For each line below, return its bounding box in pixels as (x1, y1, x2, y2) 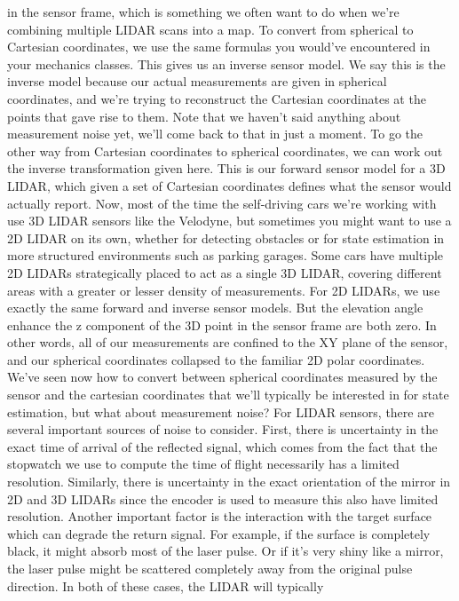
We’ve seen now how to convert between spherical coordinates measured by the (7, 368, 438, 386)
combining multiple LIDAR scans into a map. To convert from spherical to (7, 20, 414, 38)
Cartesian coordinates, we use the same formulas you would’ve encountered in (7, 37, 431, 56)
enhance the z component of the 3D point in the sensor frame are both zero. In (7, 315, 437, 334)
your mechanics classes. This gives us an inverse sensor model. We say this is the (7, 54, 446, 73)
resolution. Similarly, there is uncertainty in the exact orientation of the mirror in (7, 472, 451, 491)
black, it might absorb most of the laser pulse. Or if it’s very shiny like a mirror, (7, 542, 444, 560)
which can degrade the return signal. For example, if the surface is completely (7, 524, 431, 542)
